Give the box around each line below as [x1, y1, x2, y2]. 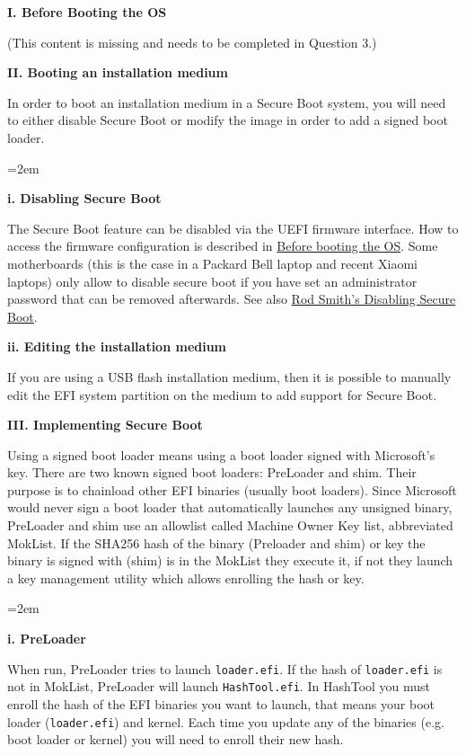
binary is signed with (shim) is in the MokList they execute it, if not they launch [7, 551, 453, 570]
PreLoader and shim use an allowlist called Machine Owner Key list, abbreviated [7, 516, 453, 535]
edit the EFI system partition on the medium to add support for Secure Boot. [7, 385, 437, 404]
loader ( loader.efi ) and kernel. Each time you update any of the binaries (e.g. [7, 712, 444, 731]
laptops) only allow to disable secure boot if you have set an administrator [7, 271, 418, 290]
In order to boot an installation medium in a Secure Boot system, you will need [7, 93, 446, 111]
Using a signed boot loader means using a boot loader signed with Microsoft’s [7, 445, 435, 464]
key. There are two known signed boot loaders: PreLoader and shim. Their [7, 463, 417, 482]
